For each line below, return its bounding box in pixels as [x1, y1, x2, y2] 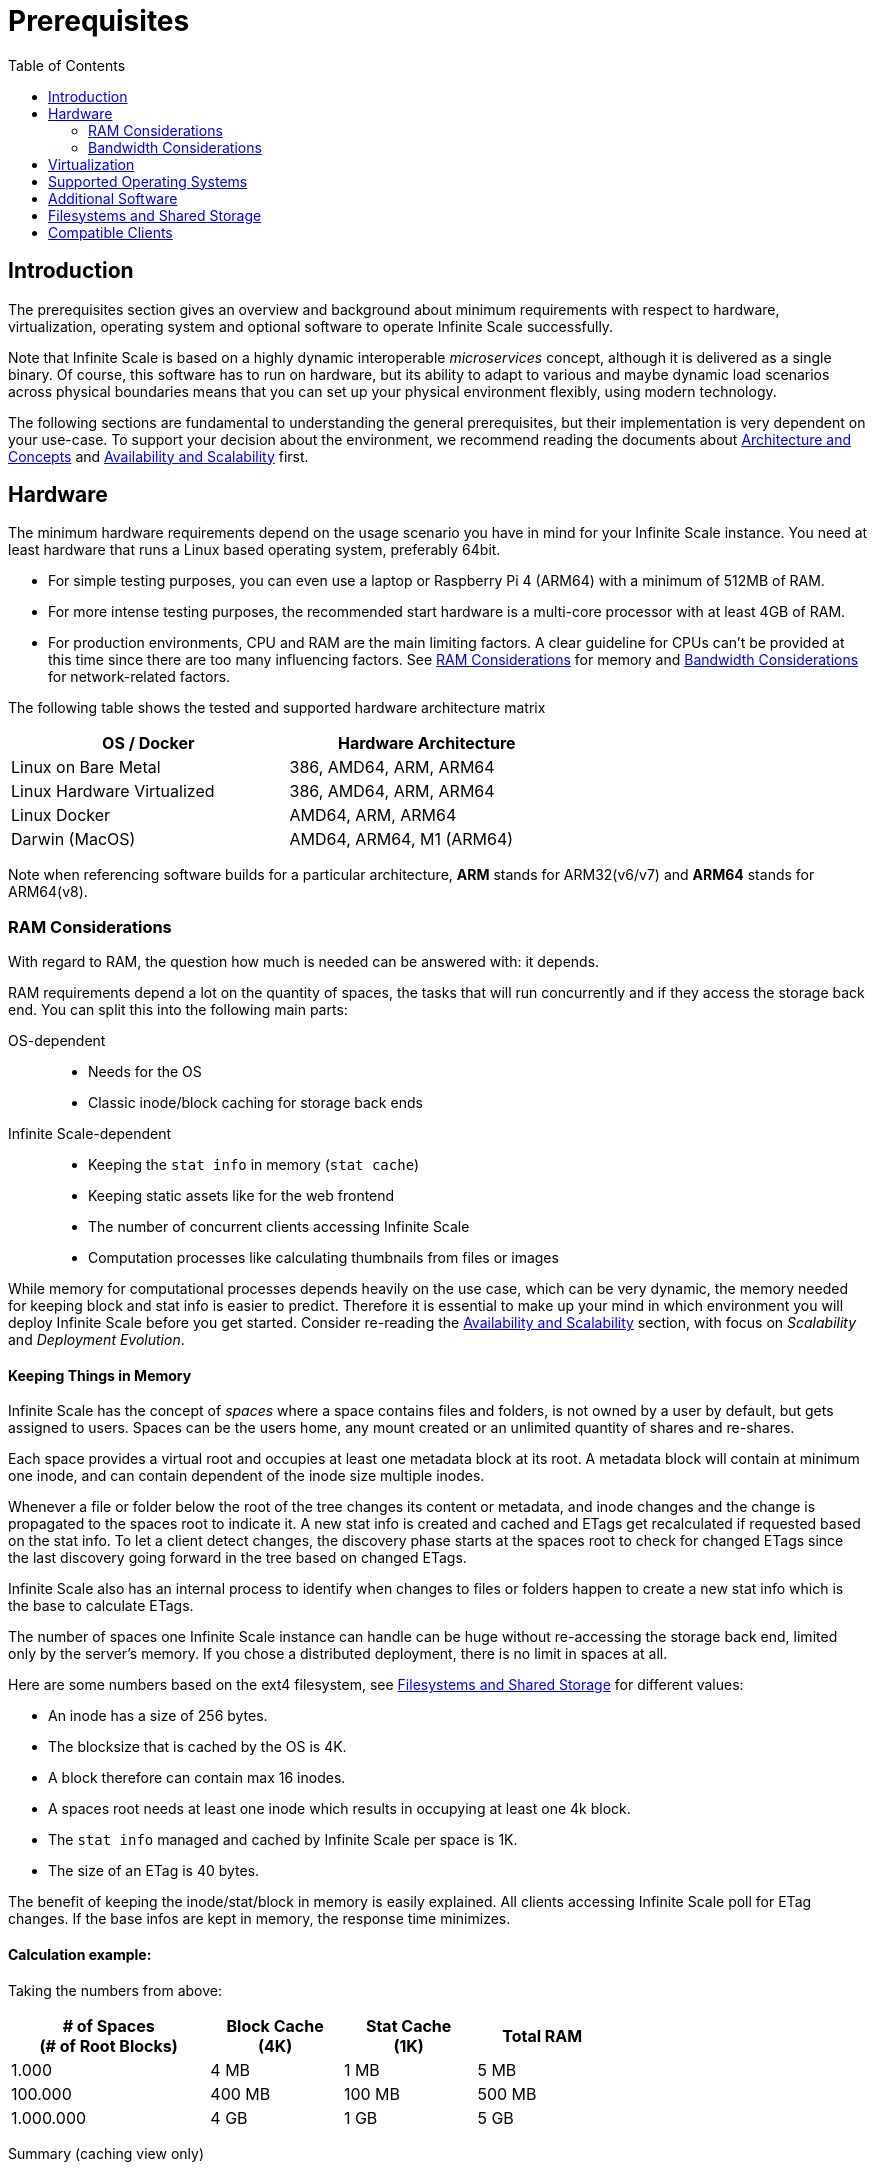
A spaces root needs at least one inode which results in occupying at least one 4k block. [48, 1800, 631, 1818]
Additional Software [48, 189, 178, 207]
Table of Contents [8, 56, 126, 74]
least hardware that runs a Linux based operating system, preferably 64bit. [8, 541, 501, 559]
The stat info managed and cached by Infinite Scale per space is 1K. [48, 1831, 518, 1849]
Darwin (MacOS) [11, 829, 136, 850]
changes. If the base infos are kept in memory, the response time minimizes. [8, 1910, 511, 1928]
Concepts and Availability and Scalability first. [8, 447, 309, 465]
